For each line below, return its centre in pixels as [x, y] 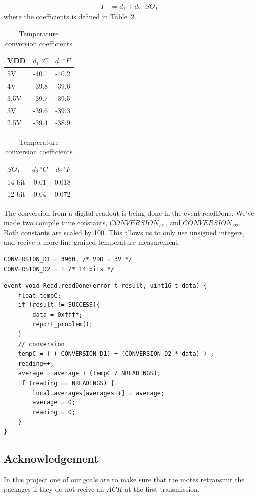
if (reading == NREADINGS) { [66, 383]
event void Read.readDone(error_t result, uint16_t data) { [106, 286]
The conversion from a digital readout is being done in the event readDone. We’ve [129, 213]
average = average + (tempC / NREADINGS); [89, 373]
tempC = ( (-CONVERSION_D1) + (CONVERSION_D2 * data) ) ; [116, 354]
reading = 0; [54, 412]
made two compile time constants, [56, 223]
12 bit [16, 194]
